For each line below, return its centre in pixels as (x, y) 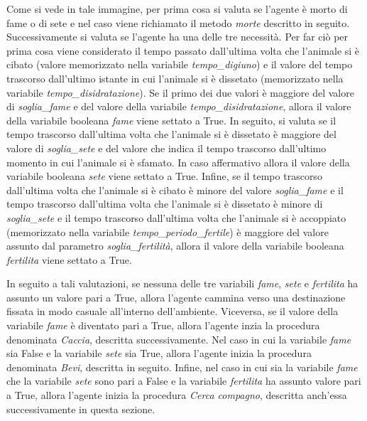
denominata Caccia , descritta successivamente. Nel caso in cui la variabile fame (179, 339)
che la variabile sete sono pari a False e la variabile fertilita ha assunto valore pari (184, 381)
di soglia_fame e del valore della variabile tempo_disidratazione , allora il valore (179, 106)
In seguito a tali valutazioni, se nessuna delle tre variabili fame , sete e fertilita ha (182, 283)
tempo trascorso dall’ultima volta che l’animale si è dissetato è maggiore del (171, 134)
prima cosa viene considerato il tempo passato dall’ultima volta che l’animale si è (183, 50)
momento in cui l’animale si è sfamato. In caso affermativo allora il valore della (178, 162)
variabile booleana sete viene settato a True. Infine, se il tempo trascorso (164, 176)
